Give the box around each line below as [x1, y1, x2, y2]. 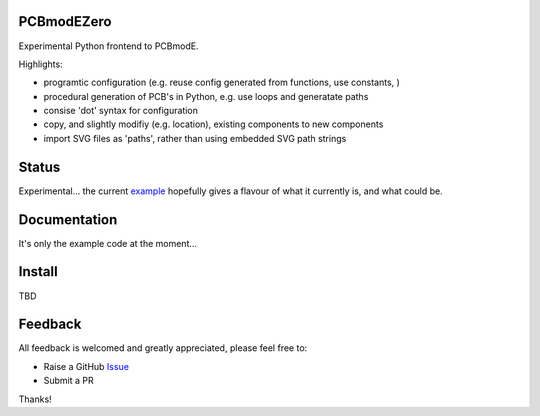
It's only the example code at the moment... [18, 237, 198, 249]
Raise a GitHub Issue [43, 360, 130, 372]
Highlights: [18, 58, 64, 70]
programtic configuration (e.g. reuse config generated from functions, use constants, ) [43, 76, 400, 89]
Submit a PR [43, 375, 94, 387]
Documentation [18, 211, 118, 228]
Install [18, 263, 59, 280]
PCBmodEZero [18, 13, 112, 30]
